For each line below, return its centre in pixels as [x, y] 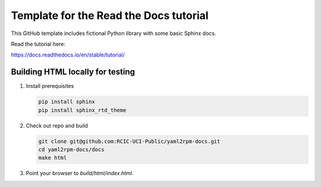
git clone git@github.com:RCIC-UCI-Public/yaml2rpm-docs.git [129, 141]
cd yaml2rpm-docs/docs [71, 149]
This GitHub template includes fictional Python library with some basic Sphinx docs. [114, 33]
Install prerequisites [50, 86]
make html [53, 158]
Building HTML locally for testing [73, 72]
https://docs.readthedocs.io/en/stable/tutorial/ [68, 55]
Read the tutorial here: [38, 44]
